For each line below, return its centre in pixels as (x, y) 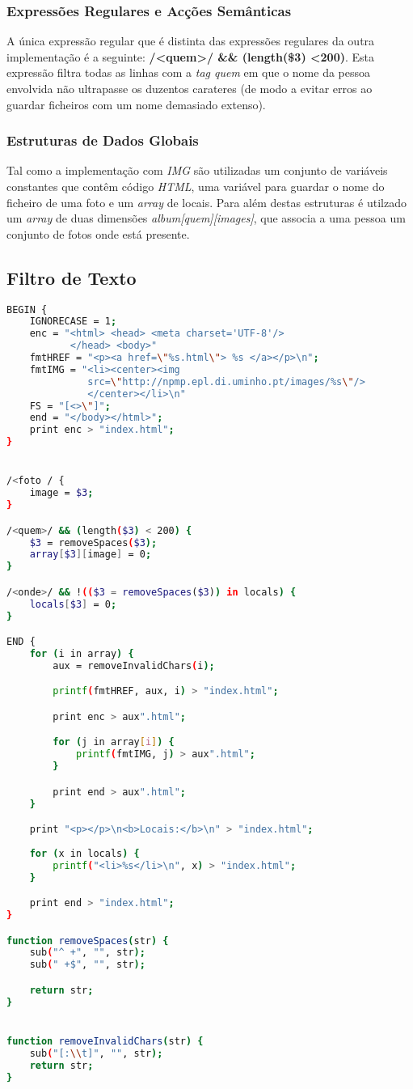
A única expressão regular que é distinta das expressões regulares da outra (191, 41)
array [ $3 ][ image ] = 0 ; (91, 555)
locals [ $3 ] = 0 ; (73, 604)
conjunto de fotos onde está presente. (98, 233)
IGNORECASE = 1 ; (73, 322)
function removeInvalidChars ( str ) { (105, 1041)
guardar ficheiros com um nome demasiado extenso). (136, 104)
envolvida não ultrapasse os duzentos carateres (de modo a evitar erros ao (190, 88)
